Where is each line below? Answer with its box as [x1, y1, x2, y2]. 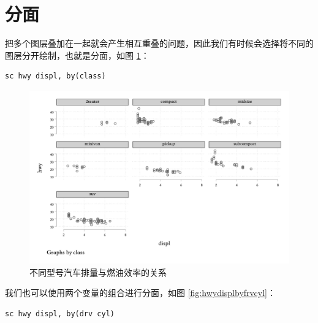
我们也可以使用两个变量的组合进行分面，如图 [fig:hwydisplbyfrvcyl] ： [5, 286, 276, 299]
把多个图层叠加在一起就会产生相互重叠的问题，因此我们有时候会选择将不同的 [5, 37, 314, 50]
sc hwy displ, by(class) [5, 72, 106, 81]
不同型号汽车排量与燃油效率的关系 [29, 265, 167, 278]
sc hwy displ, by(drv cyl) [5, 310, 115, 319]
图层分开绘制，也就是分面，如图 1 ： [5, 48, 150, 61]
